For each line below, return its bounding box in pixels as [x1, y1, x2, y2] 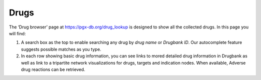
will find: [9, 30, 26, 36]
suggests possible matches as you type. [21, 46, 101, 52]
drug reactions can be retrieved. [21, 67, 86, 72]
